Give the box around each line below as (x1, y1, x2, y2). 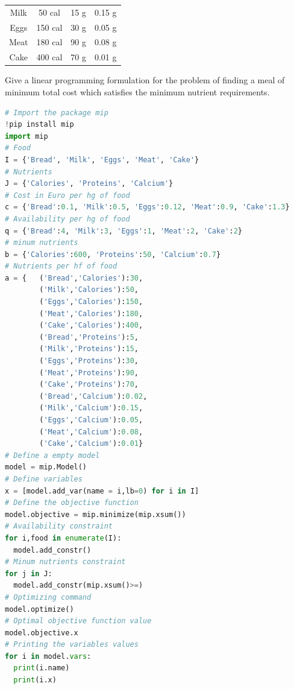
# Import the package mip (5, 108, 108, 117)
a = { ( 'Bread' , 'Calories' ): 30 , (5, 273, 143, 282)
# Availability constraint (5, 522, 113, 531)
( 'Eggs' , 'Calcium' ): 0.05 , (39, 416, 143, 424)
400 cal (36, 51, 63, 63)
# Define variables (5, 474, 83, 483)
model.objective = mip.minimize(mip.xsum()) (5, 510, 186, 519)
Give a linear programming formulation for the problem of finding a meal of (5, 74, 285, 86)
